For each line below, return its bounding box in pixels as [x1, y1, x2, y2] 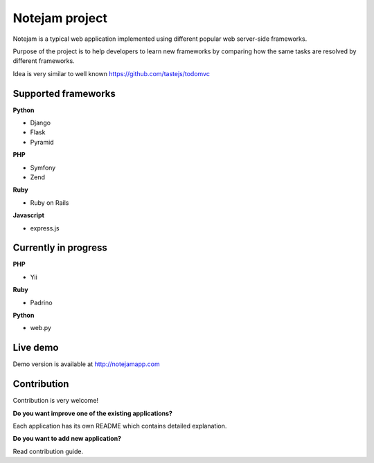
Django [30, 118, 51, 127]
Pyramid [30, 138, 55, 146]
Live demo [12, 342, 59, 354]
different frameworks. [12, 57, 75, 65]
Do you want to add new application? [12, 435, 121, 443]
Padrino [30, 298, 53, 307]
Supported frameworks [12, 87, 116, 100]
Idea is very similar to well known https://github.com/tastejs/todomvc [12, 69, 211, 78]
